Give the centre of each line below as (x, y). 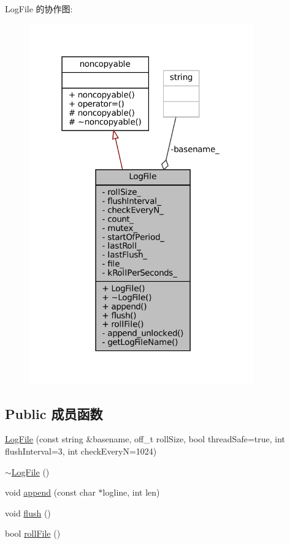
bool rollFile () (33, 533)
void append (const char (50, 492)
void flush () (28, 512)
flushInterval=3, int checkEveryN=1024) (81, 451)
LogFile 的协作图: (39, 9)
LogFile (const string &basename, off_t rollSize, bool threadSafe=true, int (145, 439)
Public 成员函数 (54, 413)
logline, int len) (131, 492)
